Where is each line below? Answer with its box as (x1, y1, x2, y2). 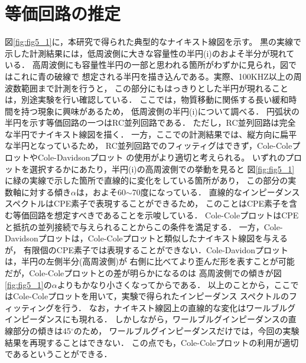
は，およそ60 (76, 185, 126, 198)
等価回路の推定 (5, 1, 121, 25)
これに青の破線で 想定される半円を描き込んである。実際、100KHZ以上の (12, 70, 294, 82)
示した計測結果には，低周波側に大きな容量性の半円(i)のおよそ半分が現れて (5, 47, 295, 59)
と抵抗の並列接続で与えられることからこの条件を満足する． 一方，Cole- (5, 220, 283, 233)
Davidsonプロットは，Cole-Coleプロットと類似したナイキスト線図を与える (5, 232, 288, 244)
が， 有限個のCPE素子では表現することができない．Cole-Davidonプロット (5, 243, 289, 256)
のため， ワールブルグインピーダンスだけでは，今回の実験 (73, 324, 300, 336)
